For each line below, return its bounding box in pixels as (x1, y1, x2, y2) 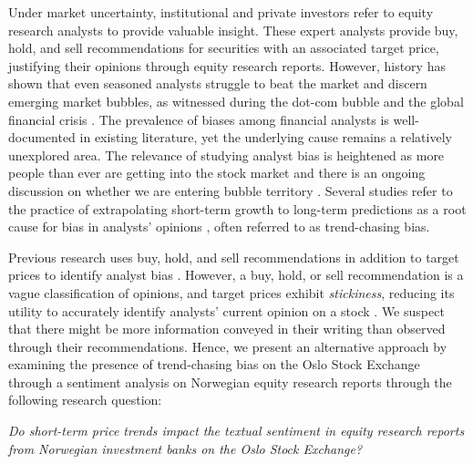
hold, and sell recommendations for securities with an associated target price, (8, 38, 439, 57)
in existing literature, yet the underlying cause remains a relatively (79, 128, 452, 147)
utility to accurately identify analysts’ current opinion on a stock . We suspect (8, 301, 445, 320)
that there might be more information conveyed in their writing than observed (8, 319, 446, 338)
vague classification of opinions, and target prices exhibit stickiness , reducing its (8, 283, 455, 302)
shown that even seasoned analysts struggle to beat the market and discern (8, 74, 427, 93)
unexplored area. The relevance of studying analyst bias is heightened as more (8, 145, 445, 164)
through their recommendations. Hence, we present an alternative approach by (8, 336, 447, 356)
